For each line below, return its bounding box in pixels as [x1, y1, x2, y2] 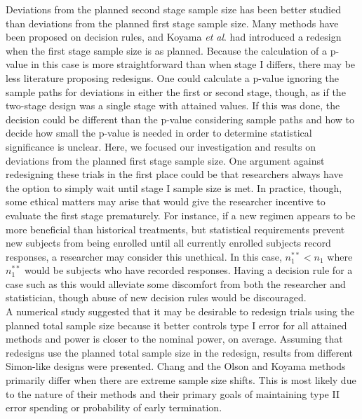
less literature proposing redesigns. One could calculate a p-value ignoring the [6, 70, 340, 85]
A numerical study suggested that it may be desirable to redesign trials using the [6, 304, 354, 319]
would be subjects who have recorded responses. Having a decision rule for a [24, 263, 353, 277]
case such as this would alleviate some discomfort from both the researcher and [6, 276, 346, 291]
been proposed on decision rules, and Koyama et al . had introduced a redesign [6, 29, 342, 44]
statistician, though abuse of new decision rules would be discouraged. [6, 290, 307, 305]
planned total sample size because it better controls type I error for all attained [6, 317, 347, 332]
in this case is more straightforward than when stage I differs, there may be [31, 57, 356, 71]
